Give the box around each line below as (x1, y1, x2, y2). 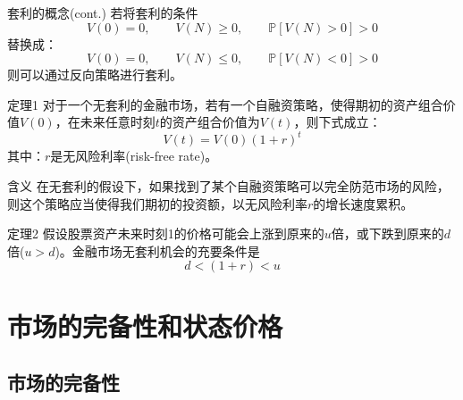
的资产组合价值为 (159, 112, 260, 131)
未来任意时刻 (80, 112, 156, 131)
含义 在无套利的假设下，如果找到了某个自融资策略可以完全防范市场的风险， (7, 177, 450, 196)
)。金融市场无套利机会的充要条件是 (55, 241, 260, 260)
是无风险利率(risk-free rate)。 (50, 146, 218, 165)
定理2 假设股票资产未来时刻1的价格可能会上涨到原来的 (7, 224, 324, 243)
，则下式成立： (293, 112, 382, 131)
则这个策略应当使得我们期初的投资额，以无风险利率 (7, 194, 307, 212)
